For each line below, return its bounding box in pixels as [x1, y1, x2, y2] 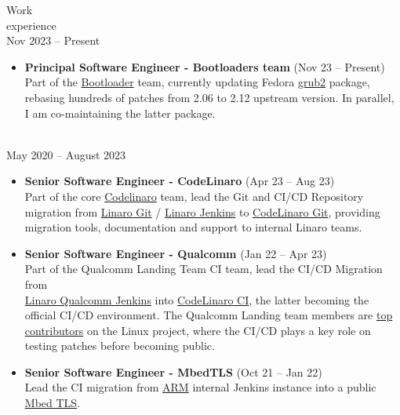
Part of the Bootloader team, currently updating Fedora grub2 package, [24, 74, 370, 90]
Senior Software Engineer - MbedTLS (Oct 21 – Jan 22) [24, 363, 322, 380]
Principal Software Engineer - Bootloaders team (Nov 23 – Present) [24, 58, 385, 75]
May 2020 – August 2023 [6, 146, 126, 162]
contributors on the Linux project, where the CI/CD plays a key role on [24, 322, 371, 338]
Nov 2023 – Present [6, 32, 100, 49]
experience [6, 16, 56, 33]
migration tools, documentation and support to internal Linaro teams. [24, 219, 362, 235]
